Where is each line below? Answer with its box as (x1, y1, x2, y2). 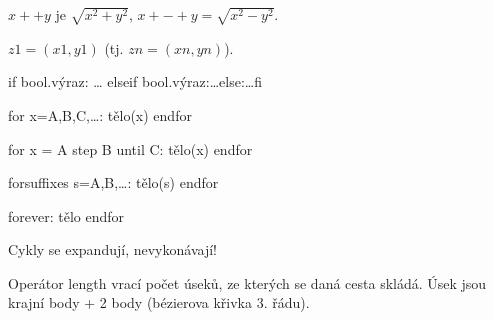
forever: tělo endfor (8, 205, 125, 226)
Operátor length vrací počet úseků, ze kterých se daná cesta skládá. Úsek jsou (8, 272, 487, 293)
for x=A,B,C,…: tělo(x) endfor (8, 104, 192, 125)
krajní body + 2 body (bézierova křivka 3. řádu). (8, 292, 310, 313)
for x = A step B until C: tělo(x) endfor (8, 138, 253, 159)
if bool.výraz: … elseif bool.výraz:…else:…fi (8, 71, 262, 92)
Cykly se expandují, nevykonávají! (8, 239, 217, 260)
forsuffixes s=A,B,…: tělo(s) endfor (8, 172, 219, 193)
